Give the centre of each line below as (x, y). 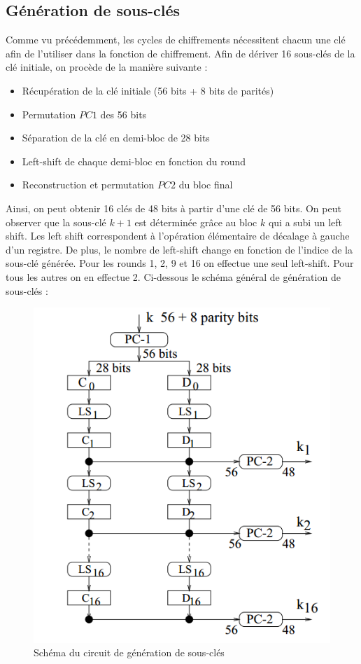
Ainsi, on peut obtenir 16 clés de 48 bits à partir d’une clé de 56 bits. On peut (174, 208)
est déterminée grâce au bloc (196, 222)
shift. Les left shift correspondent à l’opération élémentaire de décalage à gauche (178, 236)
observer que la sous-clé (56, 222)
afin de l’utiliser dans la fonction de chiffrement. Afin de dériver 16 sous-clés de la (180, 53)
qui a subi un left (305, 222)
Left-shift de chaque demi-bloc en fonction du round (134, 161)
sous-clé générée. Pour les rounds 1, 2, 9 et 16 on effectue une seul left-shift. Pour (180, 263)
